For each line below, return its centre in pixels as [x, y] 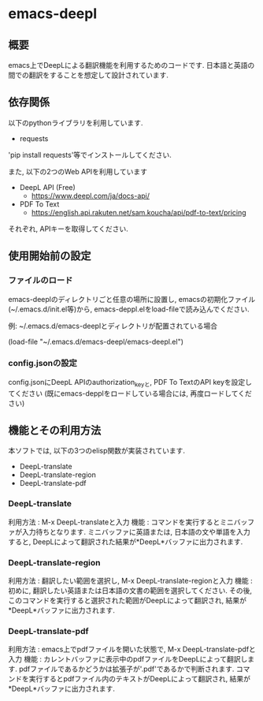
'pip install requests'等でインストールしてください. [90, 155]
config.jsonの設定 [43, 364]
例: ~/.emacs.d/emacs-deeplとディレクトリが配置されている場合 [113, 326]
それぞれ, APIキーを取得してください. [68, 229]
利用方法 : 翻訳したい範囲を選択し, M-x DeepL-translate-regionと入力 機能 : [131, 581]
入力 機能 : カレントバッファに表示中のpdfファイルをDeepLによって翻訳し [128, 659]
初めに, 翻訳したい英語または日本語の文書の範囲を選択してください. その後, [130, 591]
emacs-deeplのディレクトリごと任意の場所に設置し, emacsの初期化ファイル [132, 299]
